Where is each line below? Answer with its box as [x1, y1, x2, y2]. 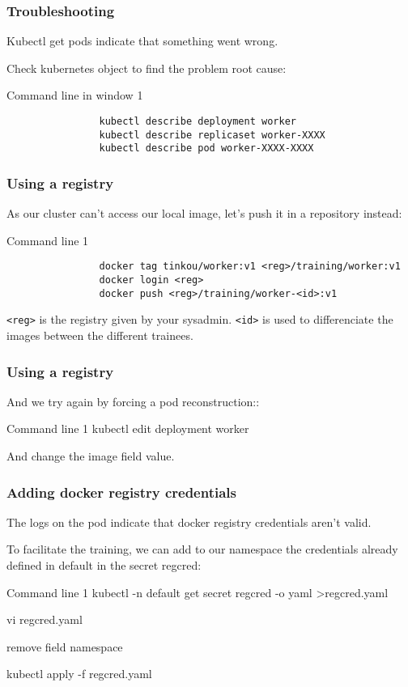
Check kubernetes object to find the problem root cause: [6, 59, 287, 76]
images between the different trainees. [6, 327, 193, 343]
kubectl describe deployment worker [99, 116, 296, 127]
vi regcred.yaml [6, 611, 83, 628]
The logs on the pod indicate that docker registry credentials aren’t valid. [6, 513, 372, 530]
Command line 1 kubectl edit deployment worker [6, 420, 249, 437]
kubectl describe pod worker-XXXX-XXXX [99, 142, 314, 155]
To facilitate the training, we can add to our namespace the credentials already [6, 541, 398, 558]
